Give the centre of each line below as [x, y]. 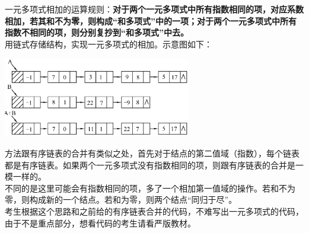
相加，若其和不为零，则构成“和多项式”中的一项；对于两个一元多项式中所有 [151, 20]
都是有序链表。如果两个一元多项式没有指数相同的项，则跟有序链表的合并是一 [154, 165]
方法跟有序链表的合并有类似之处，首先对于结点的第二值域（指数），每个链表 [152, 153]
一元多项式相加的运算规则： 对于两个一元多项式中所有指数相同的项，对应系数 [154, 9]
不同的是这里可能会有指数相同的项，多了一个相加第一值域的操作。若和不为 [150, 188]
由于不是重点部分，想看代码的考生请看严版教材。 [100, 223]
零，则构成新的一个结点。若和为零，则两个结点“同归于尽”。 [121, 200]
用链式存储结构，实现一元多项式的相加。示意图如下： [109, 44]
